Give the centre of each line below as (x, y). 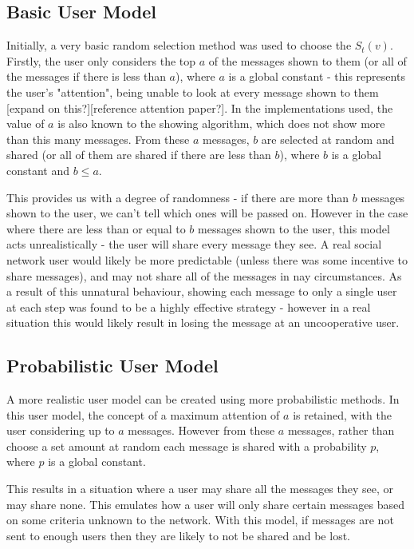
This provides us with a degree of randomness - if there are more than (178, 197)
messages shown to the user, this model (294, 228)
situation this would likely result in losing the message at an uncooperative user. (203, 322)
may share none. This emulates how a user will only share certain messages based (205, 504)
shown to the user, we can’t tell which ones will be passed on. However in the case (207, 213)
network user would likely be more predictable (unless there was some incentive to (207, 259)
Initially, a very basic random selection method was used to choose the (179, 45)
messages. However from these (201, 430)
